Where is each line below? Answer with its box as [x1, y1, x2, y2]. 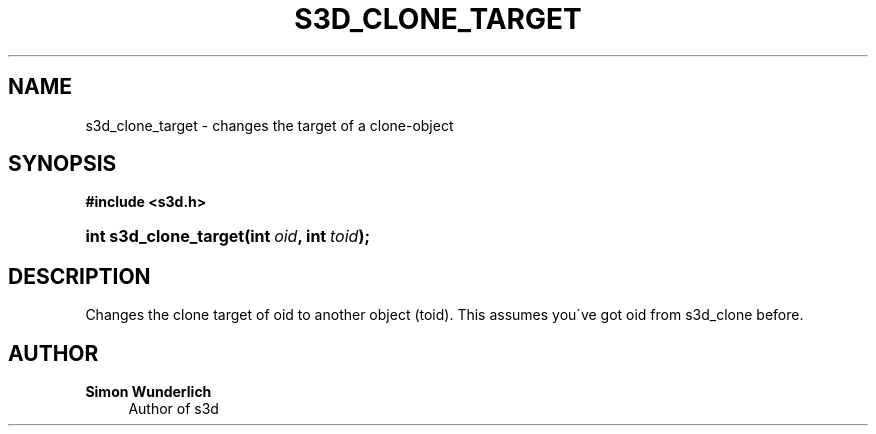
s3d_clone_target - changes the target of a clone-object [85, 116, 454, 134]
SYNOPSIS [8, 151, 117, 177]
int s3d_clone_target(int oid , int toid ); [85, 226, 370, 247]
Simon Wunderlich [85, 383, 212, 401]
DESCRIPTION [8, 263, 151, 289]
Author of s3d [128, 400, 219, 418]
